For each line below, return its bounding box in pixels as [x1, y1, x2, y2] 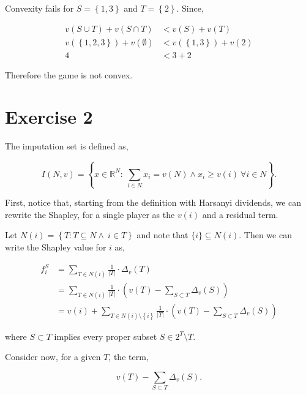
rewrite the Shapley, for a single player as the [5, 208, 175, 220]
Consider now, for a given [5, 350, 101, 363]
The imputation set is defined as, [5, 140, 129, 152]
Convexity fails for [5, 2, 74, 14]
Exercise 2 [5, 104, 93, 129]
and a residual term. [202, 208, 278, 220]
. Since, [176, 2, 204, 14]
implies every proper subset [54, 329, 157, 342]
